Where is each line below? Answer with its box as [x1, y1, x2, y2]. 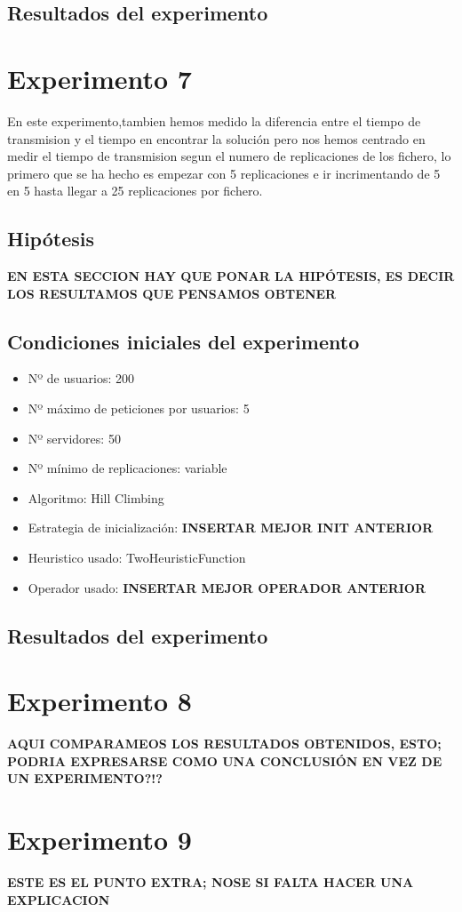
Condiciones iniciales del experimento [7, 327, 360, 355]
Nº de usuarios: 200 [28, 369, 135, 388]
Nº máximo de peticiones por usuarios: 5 [28, 399, 250, 418]
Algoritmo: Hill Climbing [28, 488, 164, 507]
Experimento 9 [7, 821, 192, 858]
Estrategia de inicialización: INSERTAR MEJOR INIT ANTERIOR [28, 518, 434, 537]
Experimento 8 [7, 683, 192, 719]
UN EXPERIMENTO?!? [7, 769, 163, 788]
